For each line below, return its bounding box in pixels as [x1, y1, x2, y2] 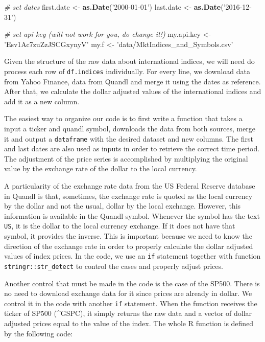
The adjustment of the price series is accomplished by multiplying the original [4, 153, 248, 164]
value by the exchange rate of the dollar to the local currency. [4, 163, 197, 174]
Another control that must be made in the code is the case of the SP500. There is [4, 278, 260, 288]
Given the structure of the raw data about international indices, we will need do [4, 56, 255, 66]
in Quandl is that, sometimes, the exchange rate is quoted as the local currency [4, 190, 253, 201]
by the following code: [4, 328, 73, 338]
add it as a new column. [4, 96, 80, 106]
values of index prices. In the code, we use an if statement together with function [4, 250, 261, 261]
